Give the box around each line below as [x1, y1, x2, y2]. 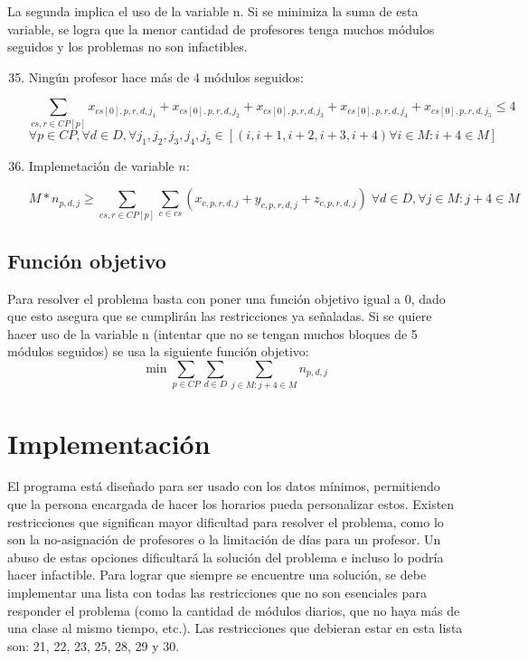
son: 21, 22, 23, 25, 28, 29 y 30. [7, 636, 180, 655]
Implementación [7, 424, 211, 461]
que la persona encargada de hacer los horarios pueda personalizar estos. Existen [7, 495, 455, 514]
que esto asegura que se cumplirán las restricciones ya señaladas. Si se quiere [7, 307, 432, 326]
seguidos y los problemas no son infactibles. [7, 37, 248, 56]
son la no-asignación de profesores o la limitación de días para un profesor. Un [7, 530, 441, 549]
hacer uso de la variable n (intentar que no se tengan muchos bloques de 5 [7, 324, 418, 343]
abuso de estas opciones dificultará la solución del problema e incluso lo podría [7, 547, 444, 566]
